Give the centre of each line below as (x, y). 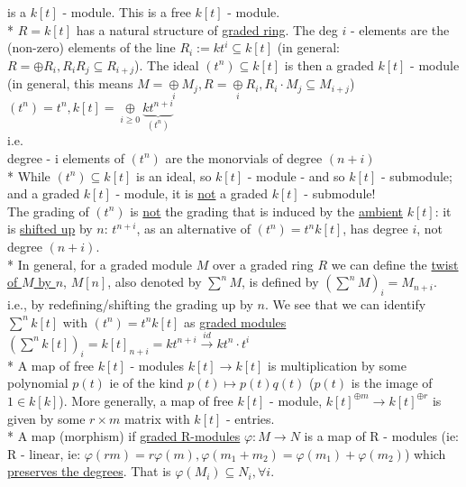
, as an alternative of (194, 229)
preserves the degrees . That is (89, 471)
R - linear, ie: (44, 453)
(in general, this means (70, 83)
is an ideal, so (174, 175)
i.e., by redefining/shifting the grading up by (130, 303)
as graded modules (235, 322)
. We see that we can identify (345, 303)
